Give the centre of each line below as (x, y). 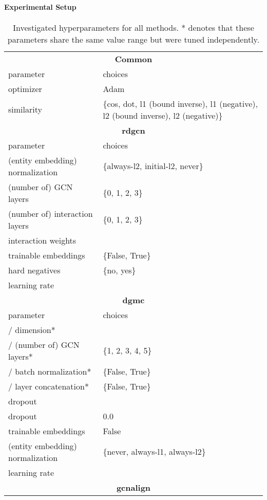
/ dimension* (32, 329)
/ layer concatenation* (49, 386)
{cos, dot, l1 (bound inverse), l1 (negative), (180, 103)
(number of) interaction (51, 213)
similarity (25, 109)
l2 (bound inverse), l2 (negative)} (163, 115)
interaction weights (42, 240)
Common (133, 59)
